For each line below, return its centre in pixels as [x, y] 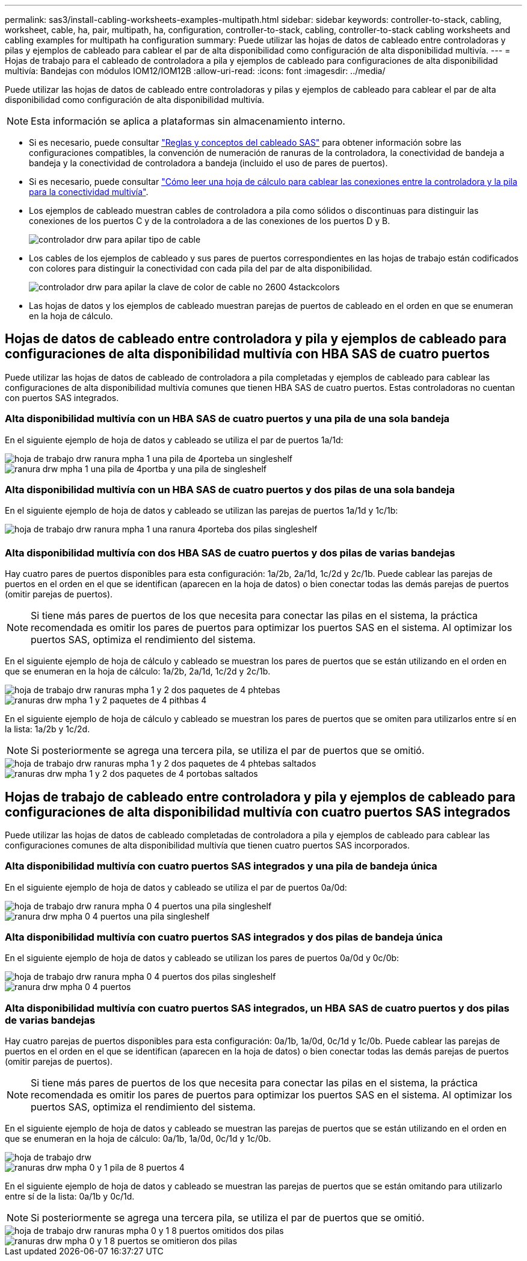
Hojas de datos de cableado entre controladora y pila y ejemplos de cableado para [256, 339]
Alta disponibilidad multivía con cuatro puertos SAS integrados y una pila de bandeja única [221, 866]
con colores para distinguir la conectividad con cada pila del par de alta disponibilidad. [201, 268]
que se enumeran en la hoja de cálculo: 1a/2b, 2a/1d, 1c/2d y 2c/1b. [138, 671]
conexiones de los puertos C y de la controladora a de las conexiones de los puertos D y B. [210, 221]
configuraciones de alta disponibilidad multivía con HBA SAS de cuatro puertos [247, 354]
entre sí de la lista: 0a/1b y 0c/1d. [70, 1197]
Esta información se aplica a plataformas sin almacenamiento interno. [188, 121]
